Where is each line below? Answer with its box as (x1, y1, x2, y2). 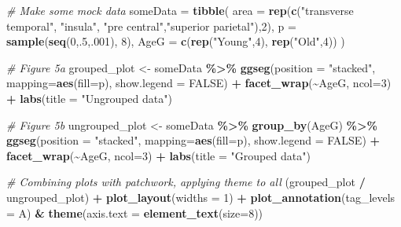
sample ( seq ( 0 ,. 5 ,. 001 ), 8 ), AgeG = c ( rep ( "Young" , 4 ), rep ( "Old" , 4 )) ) (6, 33, 345, 49)
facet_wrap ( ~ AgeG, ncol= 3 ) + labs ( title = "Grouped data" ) (6, 147, 311, 163)
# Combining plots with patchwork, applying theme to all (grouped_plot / (6, 174, 366, 190)
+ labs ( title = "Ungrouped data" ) (6, 90, 172, 106)
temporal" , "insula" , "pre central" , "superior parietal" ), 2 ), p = (6, 17, 296, 34)
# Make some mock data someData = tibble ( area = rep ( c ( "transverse (6, 2, 354, 18)
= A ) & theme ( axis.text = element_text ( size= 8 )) (6, 204, 263, 221)
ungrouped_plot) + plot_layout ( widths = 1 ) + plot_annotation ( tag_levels (6, 189, 395, 205)
